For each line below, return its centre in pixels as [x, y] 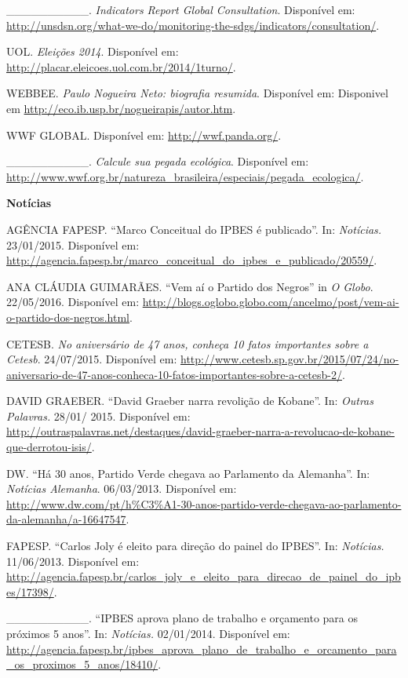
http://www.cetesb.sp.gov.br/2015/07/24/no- [290, 359]
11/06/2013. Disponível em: [73, 561]
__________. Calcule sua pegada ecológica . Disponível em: [158, 161]
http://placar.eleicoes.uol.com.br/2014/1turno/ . [121, 66]
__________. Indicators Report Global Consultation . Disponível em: [181, 9]
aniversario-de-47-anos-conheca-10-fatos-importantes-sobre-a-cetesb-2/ [174, 374]
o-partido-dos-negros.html [68, 317]
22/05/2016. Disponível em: [73, 302]
